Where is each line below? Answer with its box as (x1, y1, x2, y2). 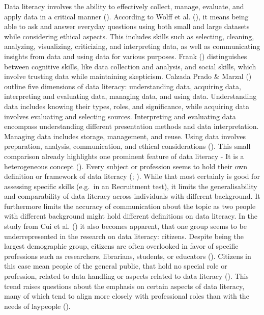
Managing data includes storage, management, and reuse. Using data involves (4, 130, 246, 141)
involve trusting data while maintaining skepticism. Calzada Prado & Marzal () (4, 71, 252, 82)
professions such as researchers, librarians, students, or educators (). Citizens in (4, 250, 251, 261)
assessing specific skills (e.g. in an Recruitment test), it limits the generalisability (4, 180, 257, 191)
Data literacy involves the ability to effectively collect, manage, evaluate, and (4, 1, 244, 11)
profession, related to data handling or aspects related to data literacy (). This (4, 271, 249, 281)
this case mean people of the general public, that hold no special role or (4, 260, 227, 271)
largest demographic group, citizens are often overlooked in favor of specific (4, 241, 239, 251)
